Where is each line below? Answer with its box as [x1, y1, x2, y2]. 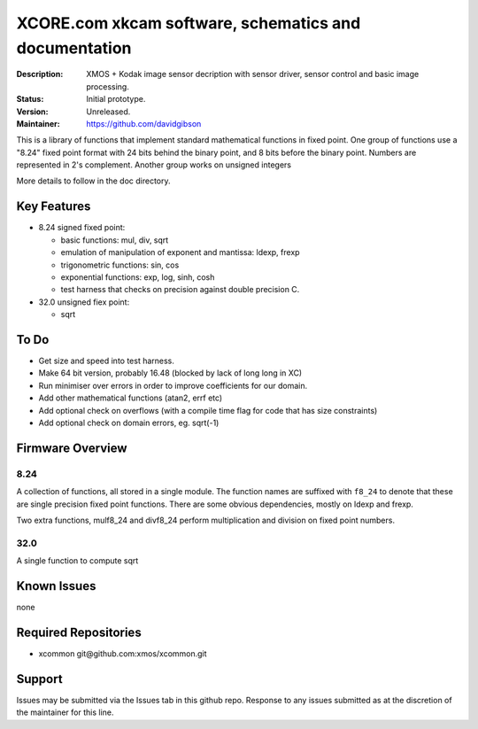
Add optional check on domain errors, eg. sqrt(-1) [38, 417, 220, 428]
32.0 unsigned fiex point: [38, 297, 130, 307]
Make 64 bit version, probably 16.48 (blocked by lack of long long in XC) [38, 368, 303, 378]
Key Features [16, 199, 91, 214]
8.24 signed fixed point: [38, 222, 126, 233]
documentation [16, 38, 132, 58]
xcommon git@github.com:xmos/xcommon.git [38, 648, 207, 659]
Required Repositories [16, 624, 142, 640]
